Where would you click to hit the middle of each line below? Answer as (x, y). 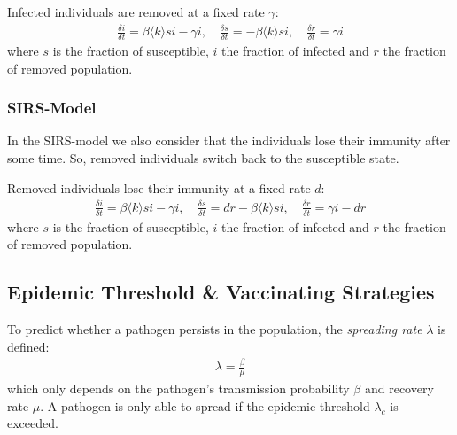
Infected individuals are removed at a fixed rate (136, 12)
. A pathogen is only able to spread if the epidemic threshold (205, 405)
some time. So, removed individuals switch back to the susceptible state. (203, 157)
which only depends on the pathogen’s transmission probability (178, 388)
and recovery (399, 388)
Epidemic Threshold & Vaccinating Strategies (221, 292)
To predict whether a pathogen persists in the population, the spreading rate (215, 328)
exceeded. (33, 423)
